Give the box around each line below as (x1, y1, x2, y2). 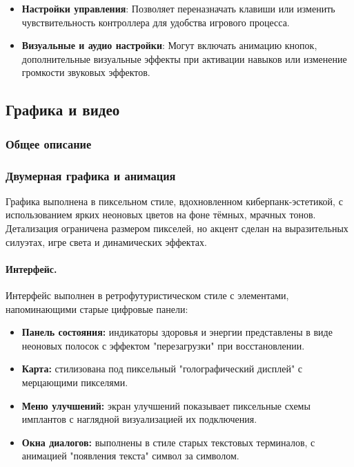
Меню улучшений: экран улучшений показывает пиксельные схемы (21, 398, 311, 412)
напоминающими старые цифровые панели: (6, 301, 188, 316)
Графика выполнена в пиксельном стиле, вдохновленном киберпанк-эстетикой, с (6, 193, 343, 208)
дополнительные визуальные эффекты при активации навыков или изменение (21, 51, 347, 66)
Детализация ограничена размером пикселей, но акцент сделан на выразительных (6, 221, 348, 235)
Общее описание (6, 135, 92, 152)
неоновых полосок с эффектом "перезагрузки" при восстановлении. (21, 338, 305, 352)
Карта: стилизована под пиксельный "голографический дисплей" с (21, 361, 302, 376)
